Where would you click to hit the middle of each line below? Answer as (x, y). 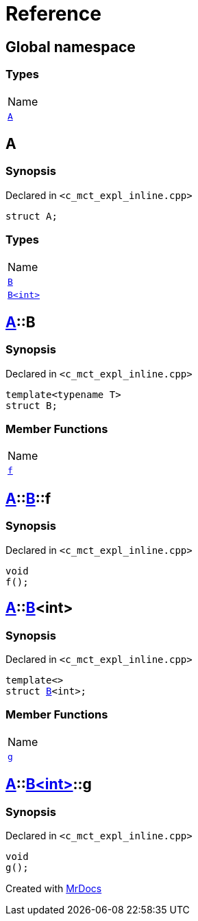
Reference (53, 14)
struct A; (32, 216)
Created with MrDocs (54, 888)
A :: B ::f (28, 498)
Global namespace (71, 47)
